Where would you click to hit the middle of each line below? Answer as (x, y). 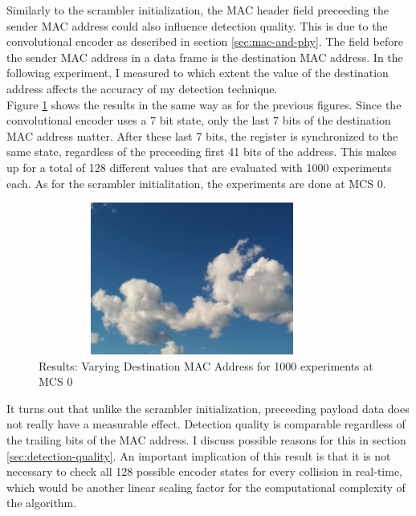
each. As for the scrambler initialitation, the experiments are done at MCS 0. (196, 183)
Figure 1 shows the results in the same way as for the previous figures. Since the (204, 104)
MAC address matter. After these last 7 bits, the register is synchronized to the (202, 135)
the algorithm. (42, 503)
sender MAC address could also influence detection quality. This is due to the (197, 25)
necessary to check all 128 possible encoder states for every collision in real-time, (204, 471)
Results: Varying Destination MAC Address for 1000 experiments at (206, 365)
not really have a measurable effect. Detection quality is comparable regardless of (206, 424)
